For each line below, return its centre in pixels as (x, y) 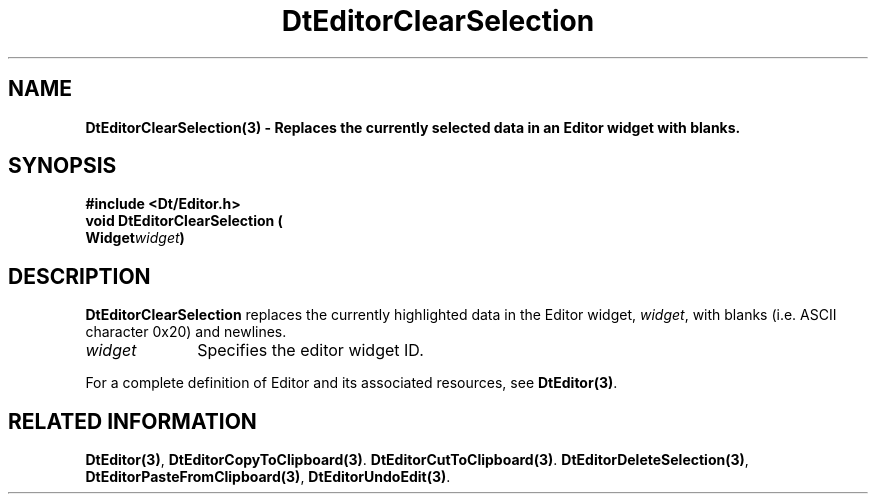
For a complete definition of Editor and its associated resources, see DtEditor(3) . (351, 383)
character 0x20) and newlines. (186, 332)
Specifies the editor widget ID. (310, 350)
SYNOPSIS (62, 166)
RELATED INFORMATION (132, 421)
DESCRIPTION (79, 276)
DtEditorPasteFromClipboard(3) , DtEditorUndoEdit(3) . (268, 477)
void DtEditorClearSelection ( (184, 221)
